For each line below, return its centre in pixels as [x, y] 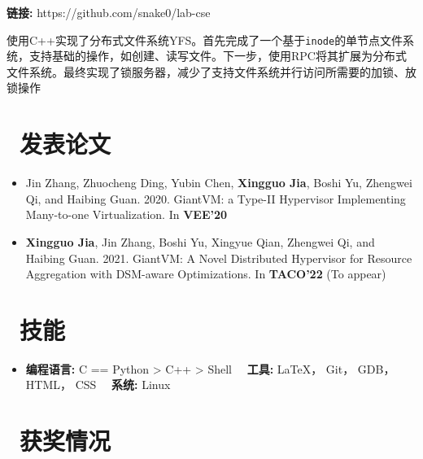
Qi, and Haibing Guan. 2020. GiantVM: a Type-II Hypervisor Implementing [216, 198]
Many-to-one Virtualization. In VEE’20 [126, 214]
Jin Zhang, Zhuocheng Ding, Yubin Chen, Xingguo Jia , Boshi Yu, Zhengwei [219, 183]
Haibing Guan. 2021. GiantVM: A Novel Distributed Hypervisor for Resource [219, 258]
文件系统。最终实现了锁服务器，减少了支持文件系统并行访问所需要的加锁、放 [211, 71]
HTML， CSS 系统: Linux [98, 385]
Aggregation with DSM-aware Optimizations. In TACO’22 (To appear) [206, 274]
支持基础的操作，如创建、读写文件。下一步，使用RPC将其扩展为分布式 [218, 56]
